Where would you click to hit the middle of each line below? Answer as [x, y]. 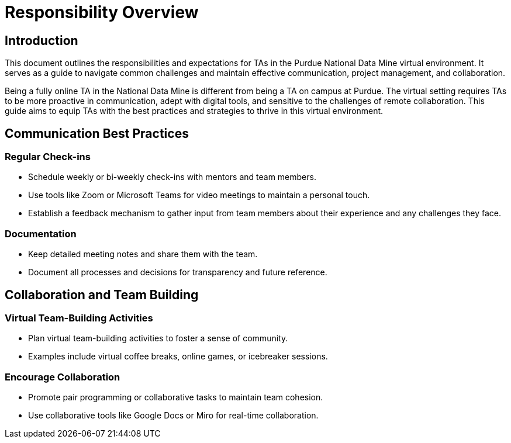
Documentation [41, 233]
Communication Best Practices [97, 133]
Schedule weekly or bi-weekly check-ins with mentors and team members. [172, 177]
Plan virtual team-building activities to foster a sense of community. [158, 338]
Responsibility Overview [102, 12]
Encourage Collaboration [63, 377]
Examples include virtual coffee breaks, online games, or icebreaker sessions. [178, 357]
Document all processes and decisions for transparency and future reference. [178, 272]
